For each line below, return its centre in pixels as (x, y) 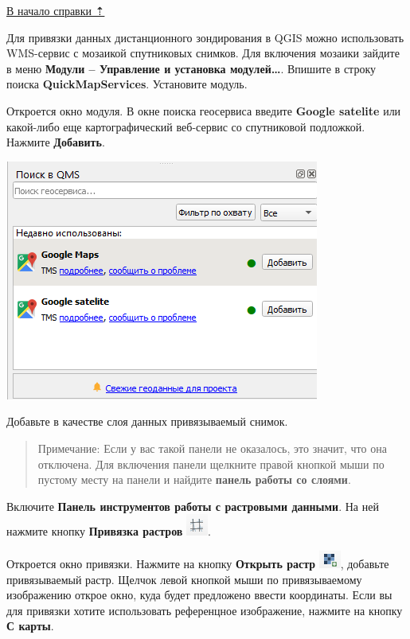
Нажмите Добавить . (56, 142)
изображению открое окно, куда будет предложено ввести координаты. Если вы (199, 595)
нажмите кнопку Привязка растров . (109, 531)
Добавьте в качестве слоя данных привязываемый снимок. (147, 421)
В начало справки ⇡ (56, 10)
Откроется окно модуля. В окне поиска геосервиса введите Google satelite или (204, 110)
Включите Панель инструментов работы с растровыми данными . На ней (193, 506)
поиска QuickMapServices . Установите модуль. (127, 84)
